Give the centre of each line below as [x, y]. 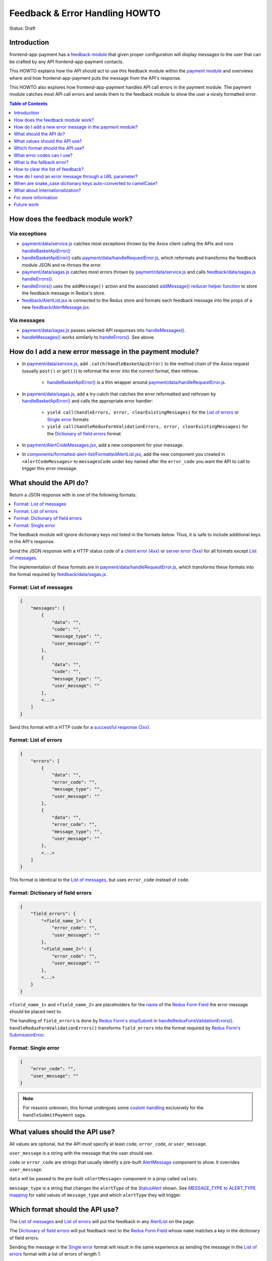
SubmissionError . [27, 1035]
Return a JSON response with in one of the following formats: [73, 495]
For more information [36, 197]
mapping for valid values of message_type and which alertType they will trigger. [95, 1195]
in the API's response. [32, 542]
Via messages [27, 320]
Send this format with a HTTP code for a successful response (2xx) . [80, 727]
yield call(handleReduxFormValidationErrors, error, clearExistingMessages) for [148, 427]
